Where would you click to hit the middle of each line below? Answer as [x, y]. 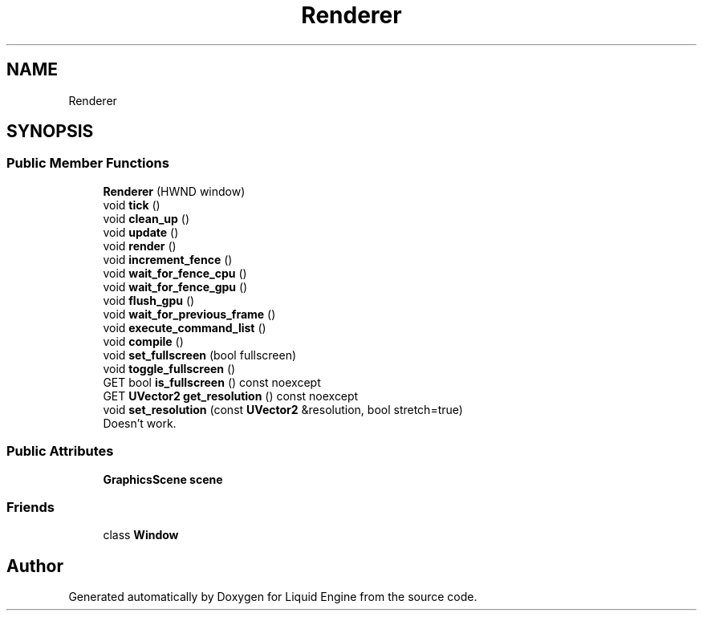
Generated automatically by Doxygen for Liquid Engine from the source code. [273, 597]
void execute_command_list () [185, 327]
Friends [30, 507]
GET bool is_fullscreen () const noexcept [212, 382]
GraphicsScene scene [163, 479]
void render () [140, 246]
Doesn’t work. [140, 423]
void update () [141, 232]
